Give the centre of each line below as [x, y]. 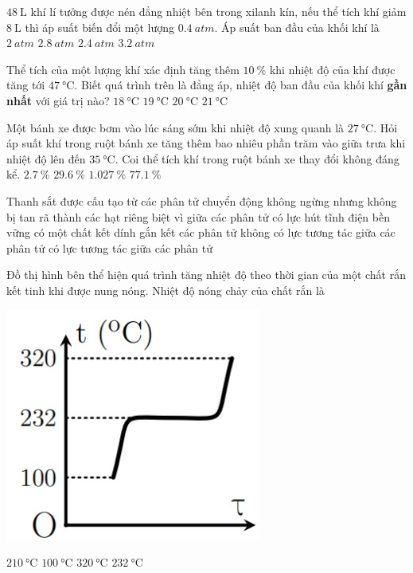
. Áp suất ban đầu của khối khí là [297, 27]
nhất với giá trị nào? [58, 100]
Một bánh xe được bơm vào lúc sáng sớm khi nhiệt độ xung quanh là [175, 127]
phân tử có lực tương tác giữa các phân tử [110, 247]
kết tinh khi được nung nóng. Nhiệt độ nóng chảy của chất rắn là [166, 290]
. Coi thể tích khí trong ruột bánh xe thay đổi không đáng [257, 158]
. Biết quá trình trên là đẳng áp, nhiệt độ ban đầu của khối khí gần [241, 85]
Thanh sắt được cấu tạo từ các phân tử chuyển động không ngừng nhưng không [202, 200]
